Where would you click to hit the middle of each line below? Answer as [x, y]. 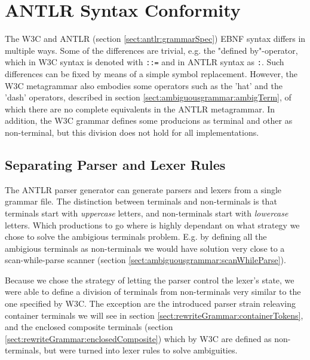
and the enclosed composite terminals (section [89, 327]
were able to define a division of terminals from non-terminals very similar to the [153, 292]
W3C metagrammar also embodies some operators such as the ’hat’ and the [144, 85]
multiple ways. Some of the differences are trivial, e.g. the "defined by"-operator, [151, 50]
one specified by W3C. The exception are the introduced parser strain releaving [150, 303]
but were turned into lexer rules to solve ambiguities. [141, 350]
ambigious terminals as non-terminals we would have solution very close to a [145, 248]
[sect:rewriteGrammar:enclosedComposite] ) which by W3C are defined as [138, 338]
